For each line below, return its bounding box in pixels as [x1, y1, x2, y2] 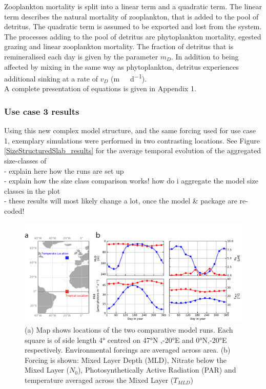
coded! [4, 205, 25, 216]
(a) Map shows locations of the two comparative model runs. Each [25, 324, 233, 335]
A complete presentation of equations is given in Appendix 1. [4, 83, 196, 94]
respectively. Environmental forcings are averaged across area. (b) [25, 344, 231, 355]
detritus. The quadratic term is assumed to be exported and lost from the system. [4, 21, 262, 32]
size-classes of [4, 155, 47, 166]
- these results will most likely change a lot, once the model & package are [4, 195, 237, 206]
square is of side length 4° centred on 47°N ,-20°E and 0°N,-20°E [25, 334, 227, 345]
